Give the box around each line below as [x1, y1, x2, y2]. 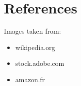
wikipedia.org [15, 42, 55, 52]
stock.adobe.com [15, 58, 65, 68]
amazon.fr [15, 74, 45, 84]
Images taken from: [4, 26, 61, 36]
